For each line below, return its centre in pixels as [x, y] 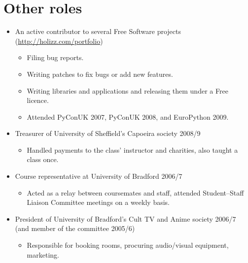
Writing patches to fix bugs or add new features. [100, 74]
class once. [43, 159]
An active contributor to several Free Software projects [98, 31]
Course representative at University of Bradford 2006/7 [99, 176]
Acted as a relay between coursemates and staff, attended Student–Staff [135, 192]
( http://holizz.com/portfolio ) [59, 41]
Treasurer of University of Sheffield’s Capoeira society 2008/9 [108, 133]
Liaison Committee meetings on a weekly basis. [98, 202]
